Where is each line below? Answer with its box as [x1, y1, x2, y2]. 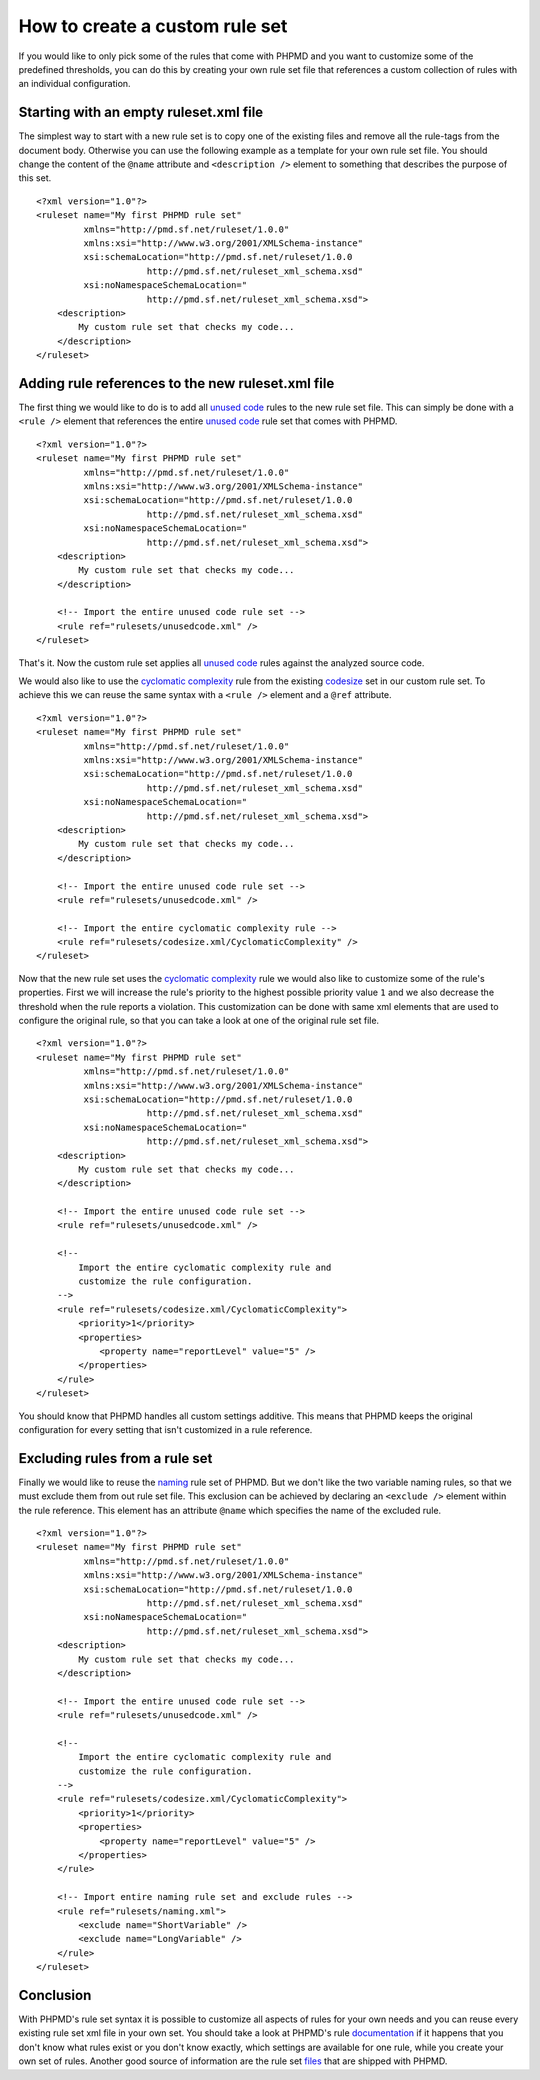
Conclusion [18, 1986, 92, 2004]
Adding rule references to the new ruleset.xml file [18, 375, 335, 392]
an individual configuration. [18, 78, 131, 90]
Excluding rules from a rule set [18, 1450, 213, 1467]
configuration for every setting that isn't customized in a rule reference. [18, 1423, 313, 1435]
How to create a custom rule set [18, 15, 288, 37]
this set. [18, 172, 52, 184]
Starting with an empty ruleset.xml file [18, 104, 264, 121]
